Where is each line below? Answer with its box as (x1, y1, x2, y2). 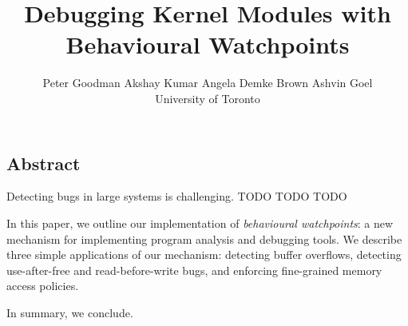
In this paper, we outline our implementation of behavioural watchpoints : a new (6, 214, 394, 231)
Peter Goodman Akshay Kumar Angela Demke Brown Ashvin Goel (42, 74, 373, 91)
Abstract (6, 150, 81, 175)
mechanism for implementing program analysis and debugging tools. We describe (6, 230, 402, 247)
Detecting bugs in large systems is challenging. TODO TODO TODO (6, 188, 347, 205)
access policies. (6, 277, 79, 294)
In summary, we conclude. (6, 304, 133, 320)
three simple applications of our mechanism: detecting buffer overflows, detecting (6, 246, 402, 263)
